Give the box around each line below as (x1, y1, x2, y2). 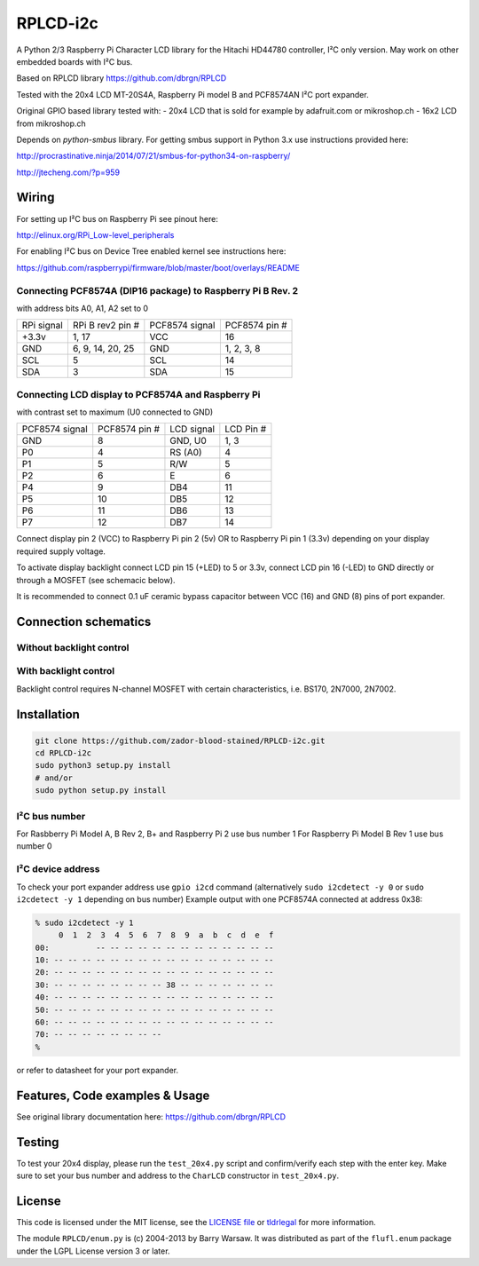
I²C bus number (16, 810, 86, 822)
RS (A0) (169, 447, 203, 459)
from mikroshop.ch (16, 118, 86, 129)
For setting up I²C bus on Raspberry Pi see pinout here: (16, 213, 219, 224)
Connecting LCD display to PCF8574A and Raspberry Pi (16, 388, 261, 400)
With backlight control (16, 665, 115, 677)
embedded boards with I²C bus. (16, 56, 133, 67)
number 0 (16, 841, 52, 851)
